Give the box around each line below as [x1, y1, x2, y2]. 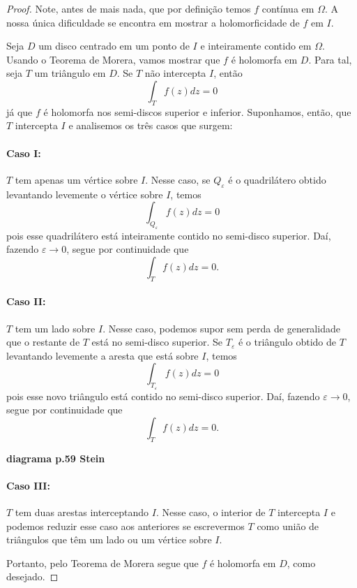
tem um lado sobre [15, 321, 96, 335]
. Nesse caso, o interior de [155, 505, 266, 520]
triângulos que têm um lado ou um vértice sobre [6, 532, 212, 547]
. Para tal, [308, 52, 352, 66]
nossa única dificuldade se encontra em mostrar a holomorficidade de [6, 15, 300, 29]
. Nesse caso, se [145, 172, 211, 186]
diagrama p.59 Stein [6, 450, 105, 465]
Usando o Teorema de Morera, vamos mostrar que [6, 52, 220, 66]
